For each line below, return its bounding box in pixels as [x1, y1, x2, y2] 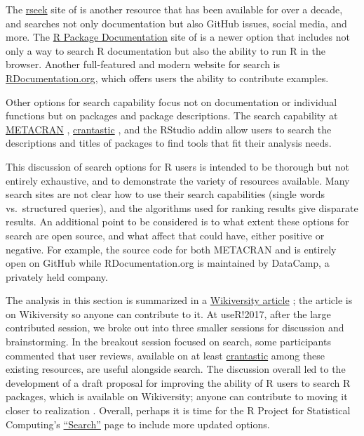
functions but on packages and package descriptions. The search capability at [6, 108, 338, 123]
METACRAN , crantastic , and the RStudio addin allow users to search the [6, 121, 332, 136]
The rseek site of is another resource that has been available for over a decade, [6, 2, 343, 16]
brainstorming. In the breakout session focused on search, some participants [6, 334, 331, 349]
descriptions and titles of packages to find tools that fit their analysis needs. [6, 136, 332, 150]
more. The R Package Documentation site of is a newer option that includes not [6, 29, 350, 44]
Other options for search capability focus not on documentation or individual [6, 94, 337, 109]
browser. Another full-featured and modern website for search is [6, 57, 281, 72]
